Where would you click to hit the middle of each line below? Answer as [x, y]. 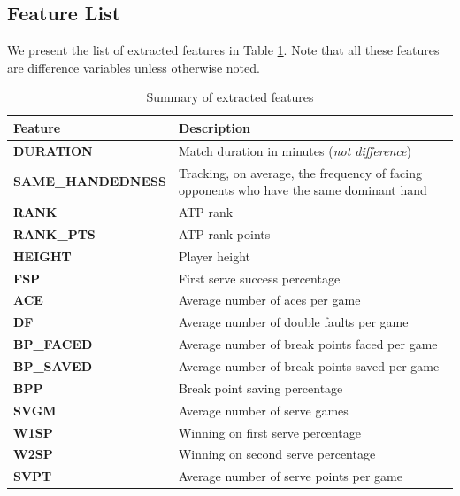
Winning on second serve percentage [277, 454]
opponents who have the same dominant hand [303, 190]
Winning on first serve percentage [269, 432]
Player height [215, 256]
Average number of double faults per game [293, 322]
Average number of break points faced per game [308, 344]
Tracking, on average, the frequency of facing [300, 172]
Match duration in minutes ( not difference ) [295, 150]
